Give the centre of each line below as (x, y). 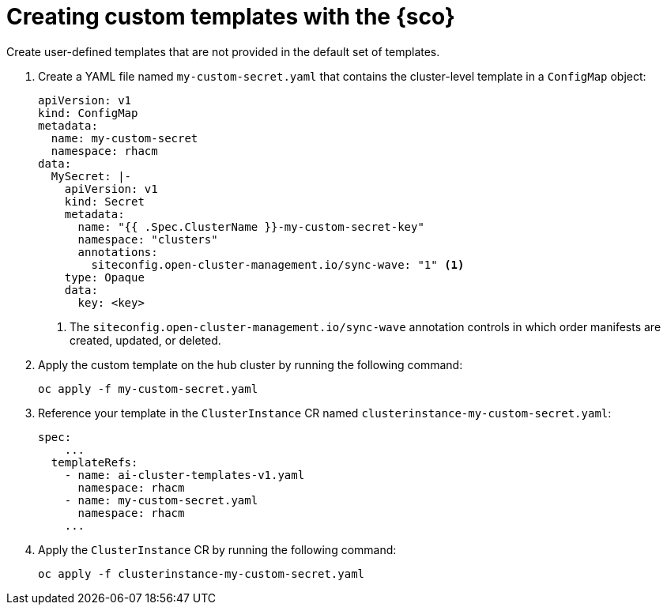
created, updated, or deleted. (145, 340)
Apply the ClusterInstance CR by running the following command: (217, 549)
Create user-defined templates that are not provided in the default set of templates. (223, 51)
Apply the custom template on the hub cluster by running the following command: (251, 364)
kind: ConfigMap (88, 113)
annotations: (118, 252)
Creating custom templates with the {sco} (231, 17)
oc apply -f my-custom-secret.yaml (148, 388)
